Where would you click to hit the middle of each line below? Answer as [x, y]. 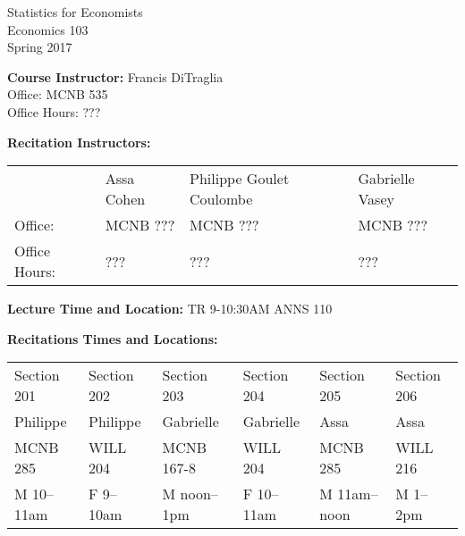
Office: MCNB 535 [58, 94]
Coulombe [221, 199]
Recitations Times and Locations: [113, 338]
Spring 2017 [40, 47]
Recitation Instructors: [79, 142]
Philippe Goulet [240, 179]
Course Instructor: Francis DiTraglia [115, 76]
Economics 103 [48, 29]
